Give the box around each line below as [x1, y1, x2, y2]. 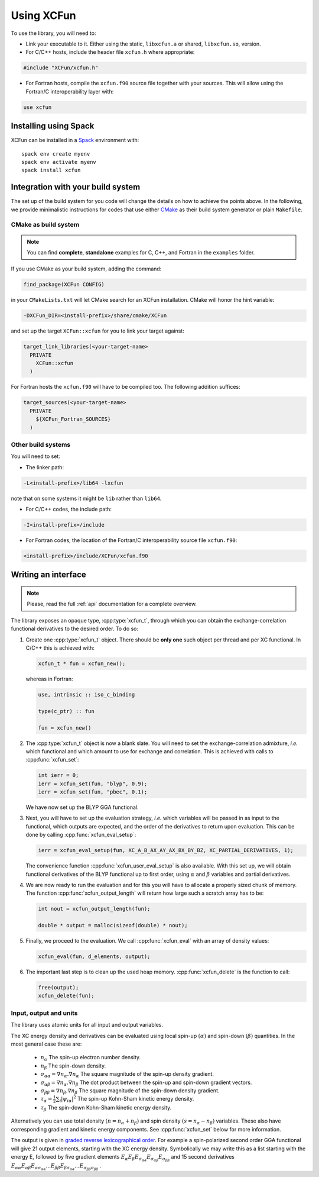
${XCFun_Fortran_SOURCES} [35, 416, 111, 423]
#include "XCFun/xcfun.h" [23, 65, 99, 71]
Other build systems [11, 440, 71, 449]
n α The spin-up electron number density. [40, 1054, 141, 1062]
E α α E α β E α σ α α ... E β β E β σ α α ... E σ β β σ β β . [11, 1162, 102, 1172]
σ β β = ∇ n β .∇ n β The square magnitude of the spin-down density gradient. [40, 1086, 220, 1095]
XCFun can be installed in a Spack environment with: [11, 137, 139, 144]
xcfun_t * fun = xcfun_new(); [38, 660, 126, 667]
